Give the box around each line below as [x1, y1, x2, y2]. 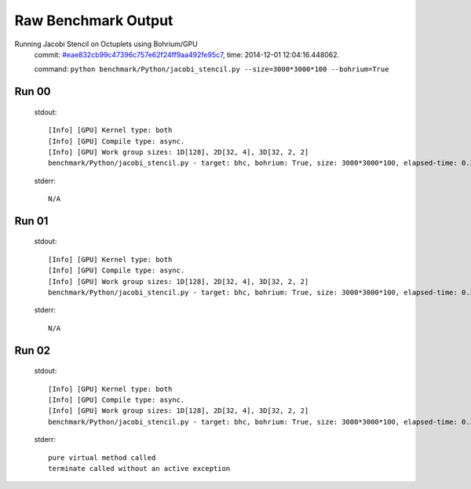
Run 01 [14, 214, 49, 228]
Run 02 [14, 344, 51, 357]
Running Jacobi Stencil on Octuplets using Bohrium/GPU [14, 39, 198, 49]
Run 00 [14, 85, 51, 98]
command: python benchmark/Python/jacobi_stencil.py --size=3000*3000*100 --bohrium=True [34, 64, 389, 74]
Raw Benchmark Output [14, 12, 173, 29]
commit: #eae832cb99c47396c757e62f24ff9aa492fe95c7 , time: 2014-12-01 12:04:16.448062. [34, 49, 340, 59]
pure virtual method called [48, 453, 156, 462]
